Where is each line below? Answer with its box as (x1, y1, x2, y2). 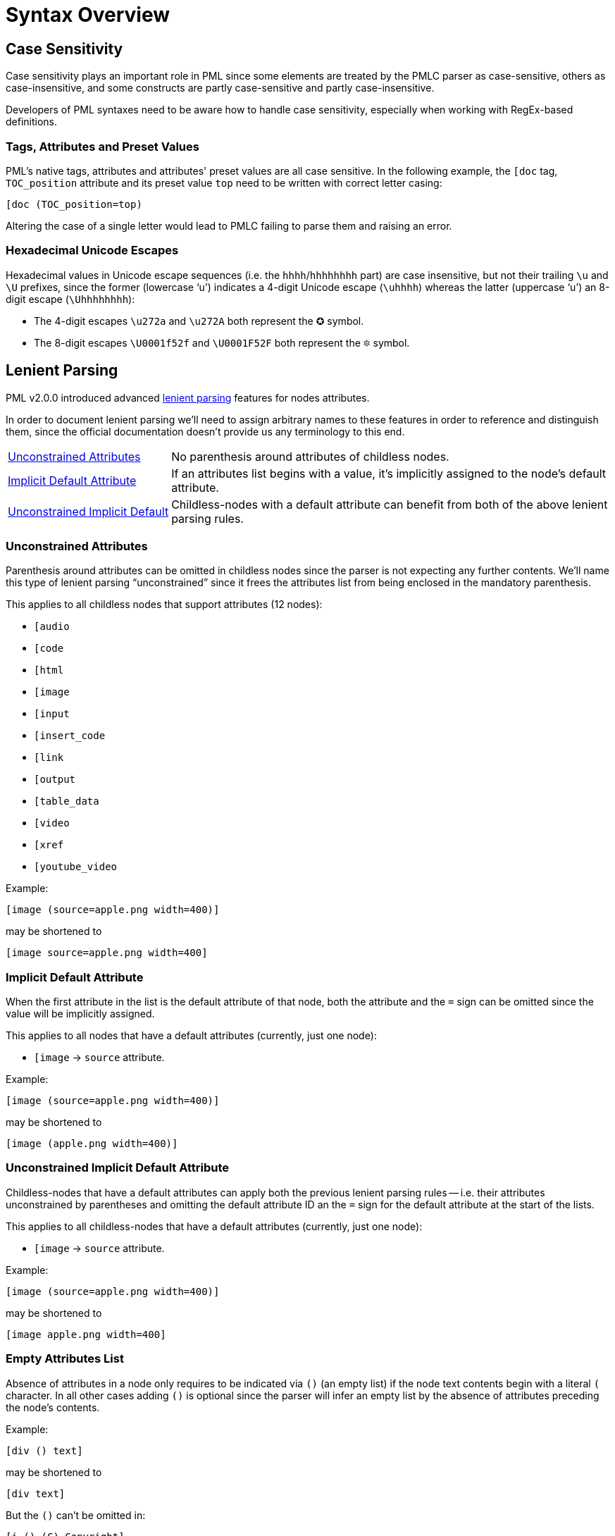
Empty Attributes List (6, 1351, 124, 1366)
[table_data (34, 795, 99, 807)
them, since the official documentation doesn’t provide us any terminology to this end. (6, 425, 405, 438)
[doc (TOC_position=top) (6, 198, 142, 210)
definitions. (6, 116, 58, 128)
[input (34, 708, 70, 720)
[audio (34, 621, 70, 633)
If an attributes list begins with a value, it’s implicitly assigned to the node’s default (171, 466, 607, 481)
